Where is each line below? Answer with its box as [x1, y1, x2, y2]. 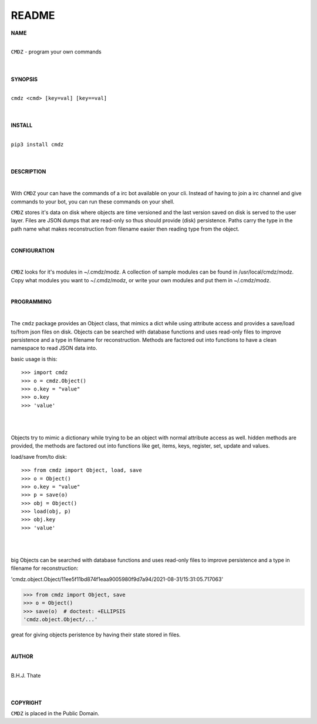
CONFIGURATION [11, 247, 55, 254]
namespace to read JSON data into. [11, 345, 97, 352]
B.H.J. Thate [11, 672, 41, 679]
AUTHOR [11, 653, 33, 660]
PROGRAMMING [11, 298, 52, 305]
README [11, 9, 55, 22]
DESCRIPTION [11, 168, 46, 175]
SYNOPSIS [11, 75, 38, 82]
